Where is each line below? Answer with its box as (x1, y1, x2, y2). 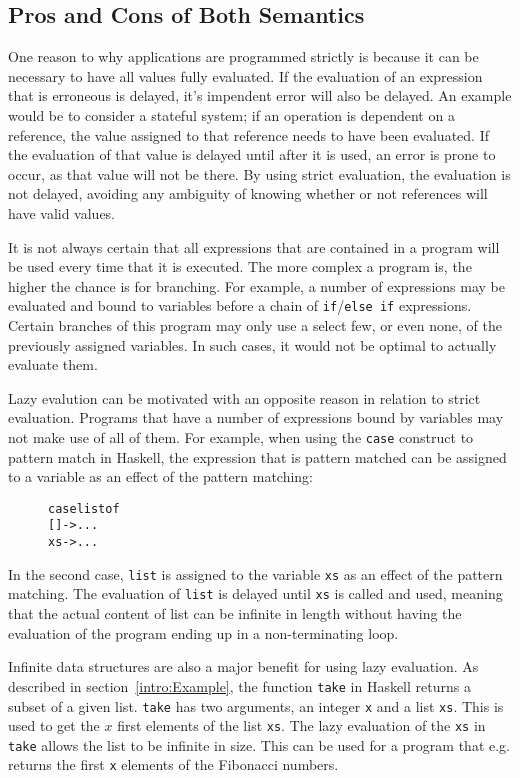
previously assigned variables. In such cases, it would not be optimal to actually (8, 334, 497, 355)
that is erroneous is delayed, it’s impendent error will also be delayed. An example (8, 85, 512, 106)
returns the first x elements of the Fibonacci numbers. (8, 754, 339, 775)
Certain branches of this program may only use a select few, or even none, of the (8, 314, 502, 335)
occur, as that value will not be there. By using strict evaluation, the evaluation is (8, 163, 511, 184)
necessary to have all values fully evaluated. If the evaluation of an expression (8, 65, 483, 86)
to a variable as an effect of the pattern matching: (8, 466, 314, 487)
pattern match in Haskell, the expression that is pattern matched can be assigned (8, 446, 507, 467)
